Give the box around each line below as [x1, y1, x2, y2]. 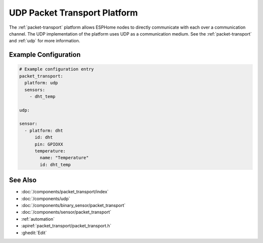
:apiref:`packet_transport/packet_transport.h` [21, 223, 112, 229]
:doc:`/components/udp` [21, 195, 70, 202]
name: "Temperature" [39, 155, 89, 161]
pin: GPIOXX [35, 141, 63, 147]
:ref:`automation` [21, 216, 55, 222]
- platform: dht [24, 128, 63, 133]
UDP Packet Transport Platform [9, 7, 138, 18]
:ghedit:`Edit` [21, 229, 47, 236]
